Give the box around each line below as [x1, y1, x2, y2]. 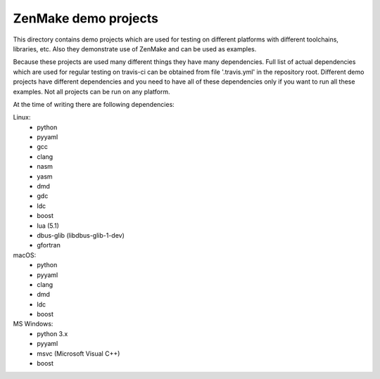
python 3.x [37, 329, 68, 338]
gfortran [37, 241, 61, 250]
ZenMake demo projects [13, 11, 158, 26]
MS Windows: [13, 320, 53, 328]
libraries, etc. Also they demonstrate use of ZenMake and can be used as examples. [13, 44, 257, 53]
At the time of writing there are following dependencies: [13, 100, 175, 108]
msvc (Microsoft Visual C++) [37, 349, 120, 358]
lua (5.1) [37, 221, 60, 230]
